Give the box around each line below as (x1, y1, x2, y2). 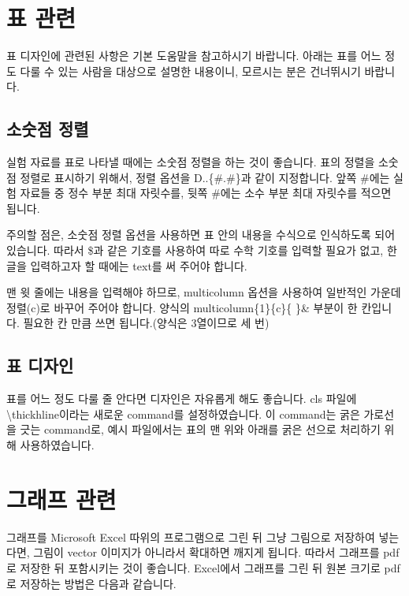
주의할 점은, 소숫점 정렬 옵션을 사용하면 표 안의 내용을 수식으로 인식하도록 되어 (6, 226, 396, 243)
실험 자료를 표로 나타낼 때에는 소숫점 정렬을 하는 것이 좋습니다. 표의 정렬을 (6, 154, 375, 170)
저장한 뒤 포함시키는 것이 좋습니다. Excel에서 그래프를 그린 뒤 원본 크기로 (20, 559, 381, 576)
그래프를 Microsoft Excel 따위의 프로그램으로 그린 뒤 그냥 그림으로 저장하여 (6, 528, 375, 545)
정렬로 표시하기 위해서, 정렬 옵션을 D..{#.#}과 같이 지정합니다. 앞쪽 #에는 (20, 169, 390, 185)
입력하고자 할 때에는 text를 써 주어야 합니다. (30, 257, 247, 274)
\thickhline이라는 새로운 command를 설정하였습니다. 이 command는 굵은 (6, 405, 360, 422)
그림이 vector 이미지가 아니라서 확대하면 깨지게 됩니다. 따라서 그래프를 (33, 544, 380, 561)
